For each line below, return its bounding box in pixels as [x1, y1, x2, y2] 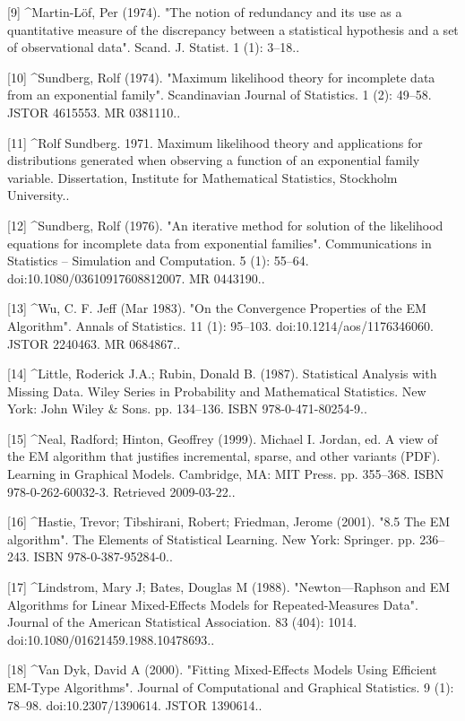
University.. [7, 186, 70, 204]
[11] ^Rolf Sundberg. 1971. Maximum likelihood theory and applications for [7, 133, 423, 152]
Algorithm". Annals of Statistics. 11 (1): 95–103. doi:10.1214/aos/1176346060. [7, 316, 434, 334]
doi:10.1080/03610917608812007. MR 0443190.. [7, 268, 265, 287]
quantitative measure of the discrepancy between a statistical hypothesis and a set [7, 20, 459, 39]
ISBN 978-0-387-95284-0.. [33, 547, 173, 566]
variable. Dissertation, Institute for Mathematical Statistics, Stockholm [7, 168, 398, 187]
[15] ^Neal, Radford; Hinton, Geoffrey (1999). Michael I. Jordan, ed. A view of [7, 429, 438, 447]
